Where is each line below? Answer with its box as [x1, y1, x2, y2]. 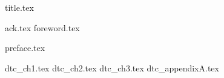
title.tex [5, 1, 34, 13]
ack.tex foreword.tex [5, 21, 80, 34]
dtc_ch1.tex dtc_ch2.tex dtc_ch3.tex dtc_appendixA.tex [5, 61, 219, 74]
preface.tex [5, 41, 45, 54]
